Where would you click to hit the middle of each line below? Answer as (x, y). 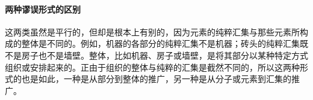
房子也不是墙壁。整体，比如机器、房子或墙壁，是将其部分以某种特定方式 (165, 55)
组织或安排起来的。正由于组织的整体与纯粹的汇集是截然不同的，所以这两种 (152, 67)
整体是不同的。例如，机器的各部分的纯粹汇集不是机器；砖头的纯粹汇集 (160, 43)
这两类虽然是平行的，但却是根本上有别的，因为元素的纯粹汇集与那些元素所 (152, 31)
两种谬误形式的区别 (43, 9)
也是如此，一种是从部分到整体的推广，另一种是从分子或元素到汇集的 (156, 79)
